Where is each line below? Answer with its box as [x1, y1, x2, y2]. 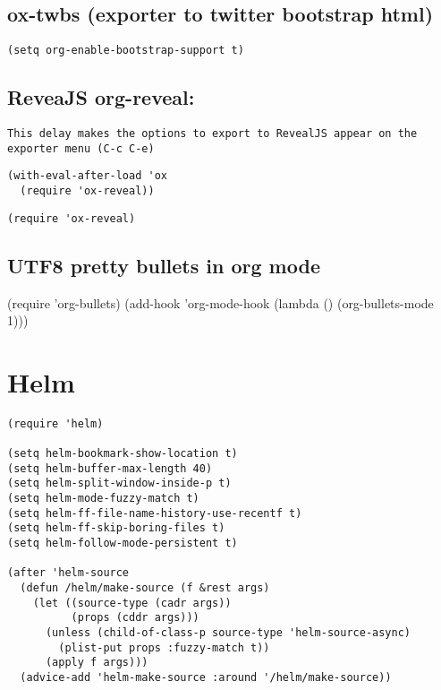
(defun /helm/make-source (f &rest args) [20, 582, 270, 595]
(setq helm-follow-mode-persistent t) [7, 537, 238, 550]
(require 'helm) [7, 417, 104, 430]
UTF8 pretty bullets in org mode [7, 251, 320, 279]
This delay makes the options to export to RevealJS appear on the [7, 127, 418, 141]
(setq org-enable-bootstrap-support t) [7, 44, 244, 57]
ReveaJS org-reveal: [7, 83, 195, 111]
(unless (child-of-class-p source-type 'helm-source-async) [45, 626, 411, 640]
